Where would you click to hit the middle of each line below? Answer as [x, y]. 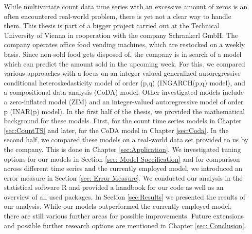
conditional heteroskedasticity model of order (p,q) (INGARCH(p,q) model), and [125, 82]
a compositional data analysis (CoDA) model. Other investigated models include [124, 92]
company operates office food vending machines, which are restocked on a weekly [125, 44]
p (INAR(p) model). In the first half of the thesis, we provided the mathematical [125, 111]
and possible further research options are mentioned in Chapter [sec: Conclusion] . [125, 225]
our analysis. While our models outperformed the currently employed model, [118, 206]
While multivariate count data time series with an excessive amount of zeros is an [126, 6]
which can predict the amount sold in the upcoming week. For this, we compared [125, 63]
